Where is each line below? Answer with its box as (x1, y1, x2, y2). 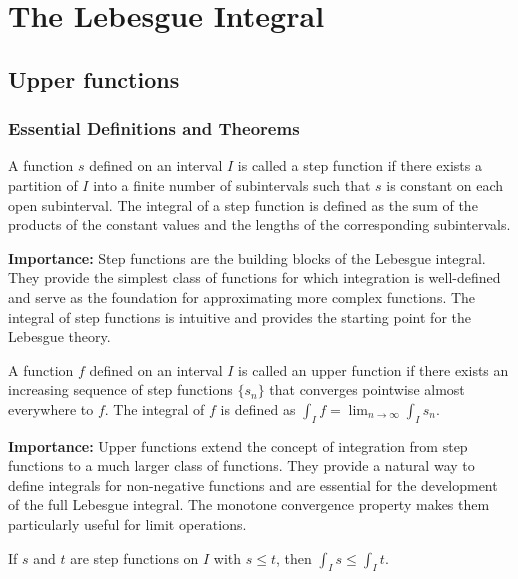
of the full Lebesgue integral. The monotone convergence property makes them (8, 494, 490, 515)
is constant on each (386, 174, 504, 195)
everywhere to (8, 398, 94, 419)
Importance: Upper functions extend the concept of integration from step (8, 435, 468, 456)
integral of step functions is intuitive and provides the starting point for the (8, 306, 471, 327)
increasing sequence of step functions (8, 379, 233, 400)
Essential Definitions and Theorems (8, 116, 300, 141)
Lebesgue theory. (8, 326, 111, 347)
